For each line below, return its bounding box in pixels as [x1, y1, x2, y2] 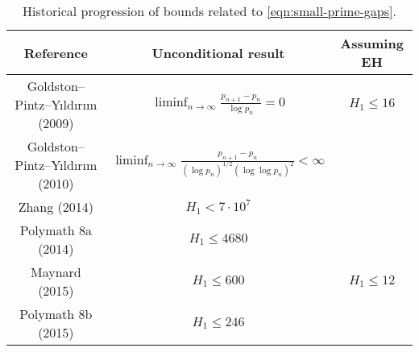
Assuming [340, 34, 404, 52]
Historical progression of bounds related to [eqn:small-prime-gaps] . [23, 2, 396, 20]
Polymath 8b [19, 304, 93, 323]
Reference [23, 43, 88, 62]
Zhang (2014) [18, 197, 94, 216]
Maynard [30, 263, 81, 281]
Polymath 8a [19, 221, 92, 239]
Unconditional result [151, 43, 285, 62]
